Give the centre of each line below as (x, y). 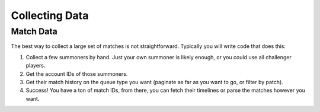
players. (36, 66)
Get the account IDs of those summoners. (77, 73)
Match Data (34, 31)
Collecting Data (50, 15)
